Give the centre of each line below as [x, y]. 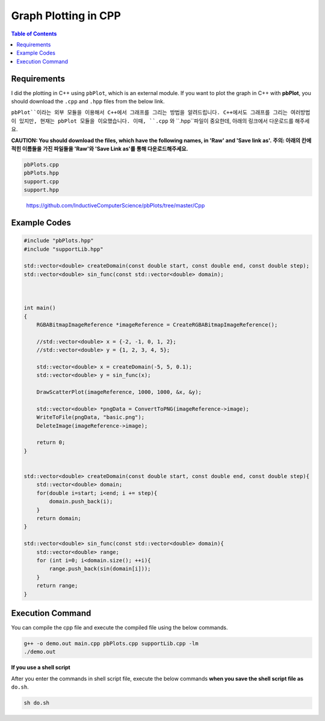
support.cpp [42, 181]
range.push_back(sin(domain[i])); [100, 569]
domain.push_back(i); [81, 502]
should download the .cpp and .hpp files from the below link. [88, 102]
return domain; [59, 518]
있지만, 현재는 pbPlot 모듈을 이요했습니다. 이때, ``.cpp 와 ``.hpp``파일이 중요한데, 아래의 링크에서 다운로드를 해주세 [164, 121]
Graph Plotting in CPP [66, 16]
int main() [40, 308]
